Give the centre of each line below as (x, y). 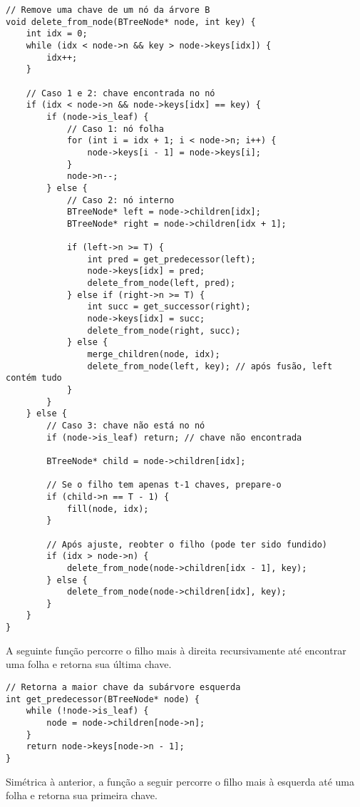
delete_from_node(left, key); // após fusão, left (210, 366)
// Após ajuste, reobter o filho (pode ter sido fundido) (187, 544)
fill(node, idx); (108, 509)
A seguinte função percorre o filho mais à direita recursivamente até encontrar (176, 650)
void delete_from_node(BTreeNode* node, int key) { (131, 22)
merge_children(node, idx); (154, 355)
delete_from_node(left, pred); (161, 283)
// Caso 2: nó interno (120, 200)
